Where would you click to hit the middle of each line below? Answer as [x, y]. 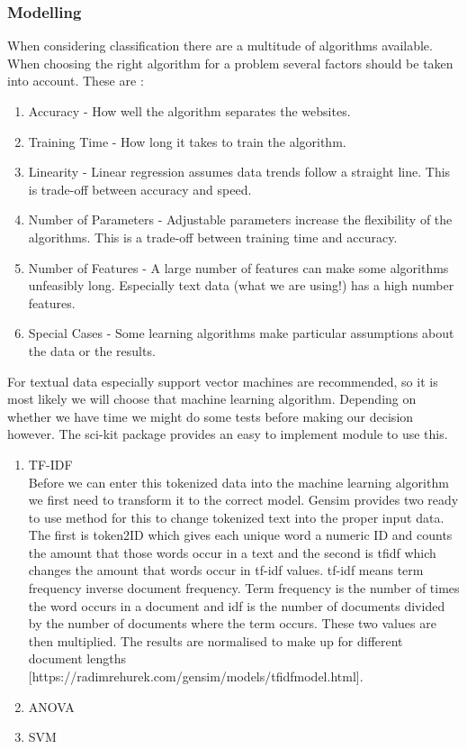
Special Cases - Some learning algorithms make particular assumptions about [241, 333]
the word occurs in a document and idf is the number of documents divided [237, 605]
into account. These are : [76, 81]
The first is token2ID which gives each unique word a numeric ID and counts [240, 535]
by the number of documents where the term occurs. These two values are [232, 623]
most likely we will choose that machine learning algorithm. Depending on [212, 399]
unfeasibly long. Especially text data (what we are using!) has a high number [241, 285]
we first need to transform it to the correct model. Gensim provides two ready [243, 500]
